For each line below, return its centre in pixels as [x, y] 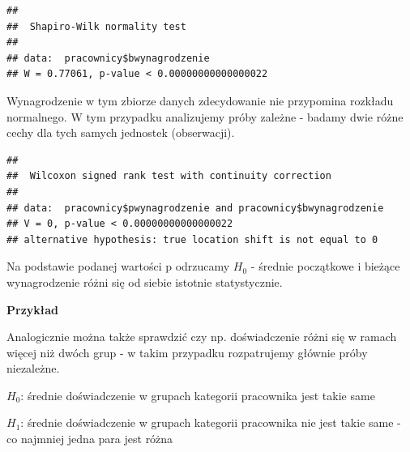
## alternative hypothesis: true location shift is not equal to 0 [192, 239]
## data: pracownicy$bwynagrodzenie [108, 58]
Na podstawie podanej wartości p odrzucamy [118, 266]
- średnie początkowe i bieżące [325, 266]
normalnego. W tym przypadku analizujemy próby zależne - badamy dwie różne [205, 116]
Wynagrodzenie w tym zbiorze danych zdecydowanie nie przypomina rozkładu [200, 100]
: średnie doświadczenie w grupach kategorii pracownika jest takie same [198, 395]
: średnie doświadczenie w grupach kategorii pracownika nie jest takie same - [211, 422]
